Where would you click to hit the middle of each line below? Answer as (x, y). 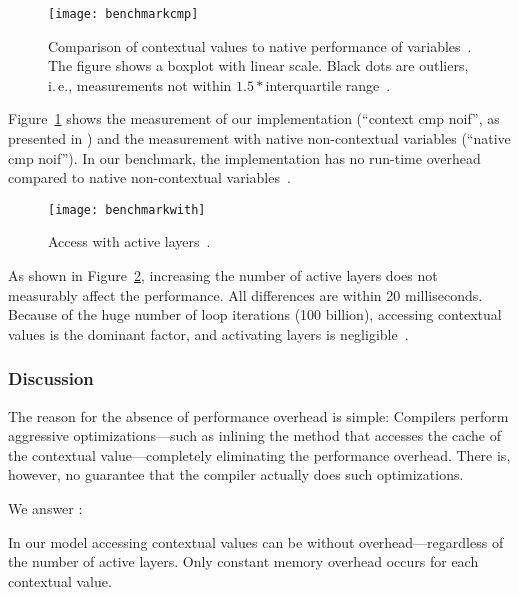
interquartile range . (328, 84)
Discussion (51, 378)
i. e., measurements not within (140, 84)
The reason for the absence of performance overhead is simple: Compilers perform (258, 415)
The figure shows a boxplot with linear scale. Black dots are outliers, (258, 65)
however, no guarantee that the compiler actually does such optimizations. (236, 474)
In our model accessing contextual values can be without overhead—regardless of (256, 541)
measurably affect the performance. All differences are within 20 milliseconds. (245, 294)
